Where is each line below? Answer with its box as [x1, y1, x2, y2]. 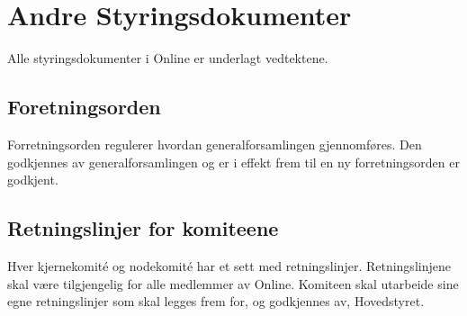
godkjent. [7, 170, 58, 189]
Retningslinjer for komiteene [7, 214, 279, 242]
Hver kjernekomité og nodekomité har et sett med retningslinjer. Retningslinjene [7, 256, 451, 275]
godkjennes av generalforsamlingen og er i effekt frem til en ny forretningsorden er [7, 152, 460, 171]
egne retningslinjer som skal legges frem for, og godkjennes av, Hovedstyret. [7, 292, 425, 311]
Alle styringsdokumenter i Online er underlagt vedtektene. [7, 49, 328, 68]
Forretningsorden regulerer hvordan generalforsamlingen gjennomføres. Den [7, 134, 422, 153]
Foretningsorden [7, 93, 161, 121]
